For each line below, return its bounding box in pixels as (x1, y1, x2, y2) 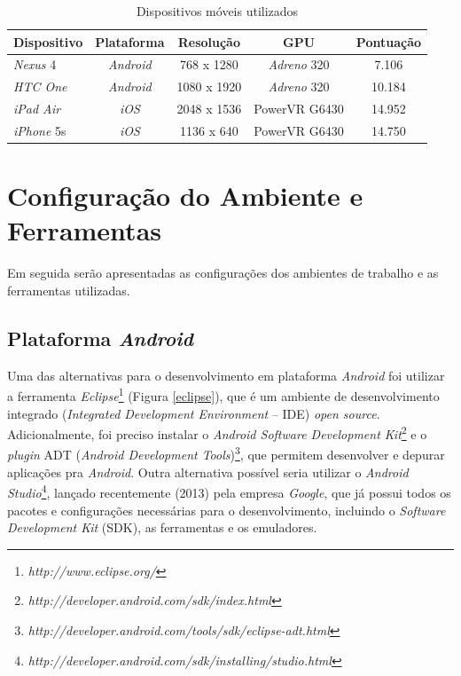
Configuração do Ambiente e (7, 177, 363, 214)
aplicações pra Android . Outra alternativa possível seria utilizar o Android (7, 462, 409, 481)
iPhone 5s (13, 121, 66, 139)
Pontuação (356, 32, 422, 51)
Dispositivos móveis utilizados (136, 2, 299, 20)
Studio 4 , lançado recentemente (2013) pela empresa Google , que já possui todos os (7, 481, 451, 501)
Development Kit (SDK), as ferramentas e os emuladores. (7, 518, 317, 537)
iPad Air (13, 99, 61, 118)
